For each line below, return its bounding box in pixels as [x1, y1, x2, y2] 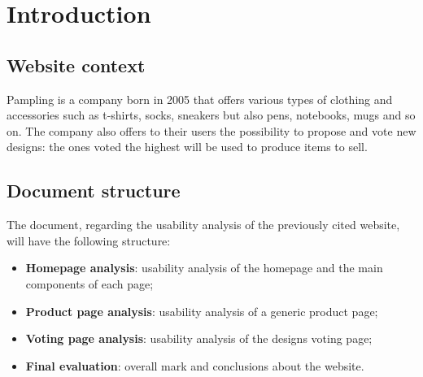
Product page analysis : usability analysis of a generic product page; [25, 302, 378, 319]
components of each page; [25, 275, 154, 292]
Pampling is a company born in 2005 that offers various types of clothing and [7, 90, 393, 107]
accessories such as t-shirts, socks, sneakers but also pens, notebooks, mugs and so [7, 106, 416, 123]
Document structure [7, 178, 181, 203]
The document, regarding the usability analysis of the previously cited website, [7, 216, 400, 233]
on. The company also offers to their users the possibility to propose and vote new [7, 122, 416, 139]
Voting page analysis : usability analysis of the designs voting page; [25, 330, 373, 347]
